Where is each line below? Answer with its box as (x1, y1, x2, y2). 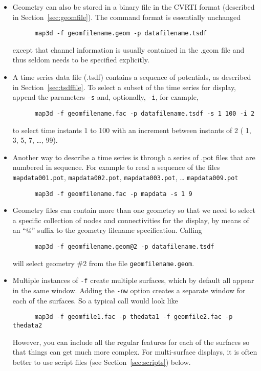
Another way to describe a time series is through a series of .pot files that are (12, 151, 255, 162)
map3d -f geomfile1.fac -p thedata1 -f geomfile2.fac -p (34, 313, 233, 321)
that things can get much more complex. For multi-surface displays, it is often (12, 346, 257, 357)
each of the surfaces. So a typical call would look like (12, 295, 178, 305)
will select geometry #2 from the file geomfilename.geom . (12, 257, 194, 268)
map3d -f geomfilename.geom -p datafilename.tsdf (34, 30, 207, 37)
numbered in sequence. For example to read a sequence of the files (12, 162, 220, 172)
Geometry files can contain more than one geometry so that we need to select (12, 205, 255, 215)
